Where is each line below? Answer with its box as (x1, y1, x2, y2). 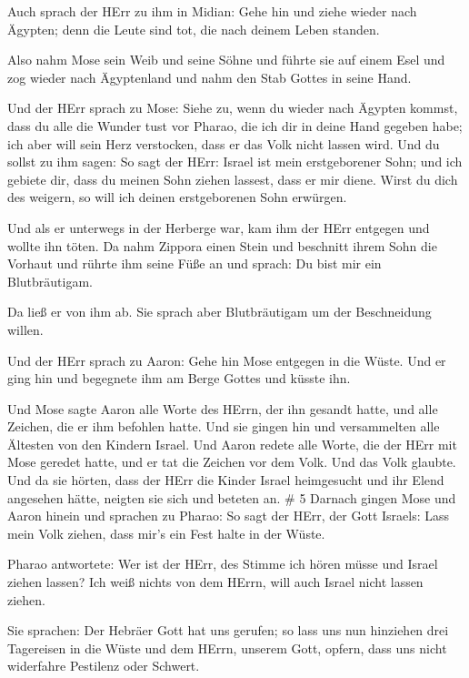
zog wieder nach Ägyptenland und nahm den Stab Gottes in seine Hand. (7, 67, 412, 86)
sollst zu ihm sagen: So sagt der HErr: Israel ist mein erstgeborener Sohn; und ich (7, 152, 463, 171)
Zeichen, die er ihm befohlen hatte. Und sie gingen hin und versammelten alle (7, 417, 440, 436)
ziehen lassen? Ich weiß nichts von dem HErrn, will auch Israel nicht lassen (7, 572, 424, 592)
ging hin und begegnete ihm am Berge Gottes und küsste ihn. (7, 369, 351, 388)
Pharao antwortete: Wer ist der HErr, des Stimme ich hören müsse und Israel (7, 554, 438, 573)
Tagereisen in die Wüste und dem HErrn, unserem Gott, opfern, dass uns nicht (7, 638, 447, 657)
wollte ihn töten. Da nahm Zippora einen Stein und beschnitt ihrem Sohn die (7, 236, 437, 255)
